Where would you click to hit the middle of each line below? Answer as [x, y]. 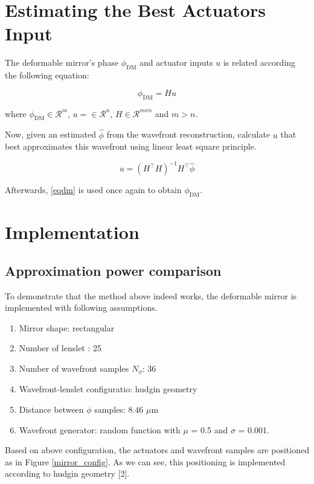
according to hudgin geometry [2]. [67, 473]
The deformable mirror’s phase [62, 62]
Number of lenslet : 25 [60, 348]
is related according [259, 62]
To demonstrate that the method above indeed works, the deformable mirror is [151, 295]
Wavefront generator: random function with [100, 429]
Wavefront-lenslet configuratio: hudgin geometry [108, 389]
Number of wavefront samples [74, 368]
